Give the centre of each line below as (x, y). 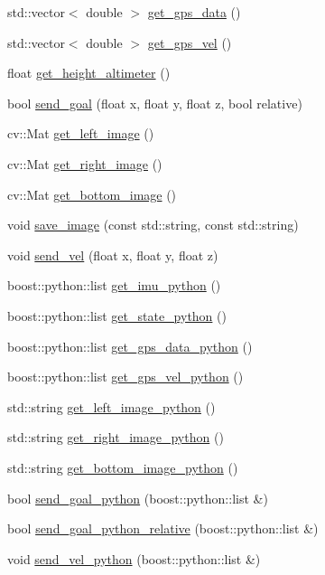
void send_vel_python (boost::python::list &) (134, 558)
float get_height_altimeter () (89, 73)
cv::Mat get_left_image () (81, 133)
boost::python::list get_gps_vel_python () (125, 377)
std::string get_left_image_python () (111, 406)
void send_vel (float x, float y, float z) (113, 255)
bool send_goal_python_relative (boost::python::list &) (163, 528)
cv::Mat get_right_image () (85, 163)
